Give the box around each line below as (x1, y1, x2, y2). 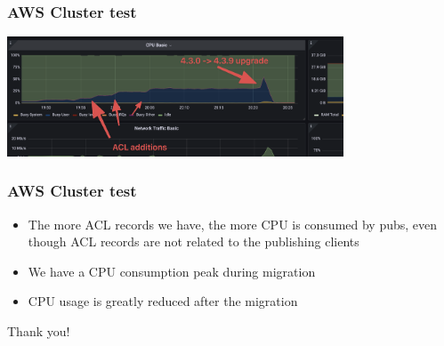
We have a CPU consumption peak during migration (28, 262, 316, 280)
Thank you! (7, 321, 70, 340)
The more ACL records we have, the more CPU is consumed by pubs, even (28, 214, 438, 233)
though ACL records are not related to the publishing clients (28, 232, 359, 251)
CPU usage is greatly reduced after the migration (28, 292, 298, 310)
